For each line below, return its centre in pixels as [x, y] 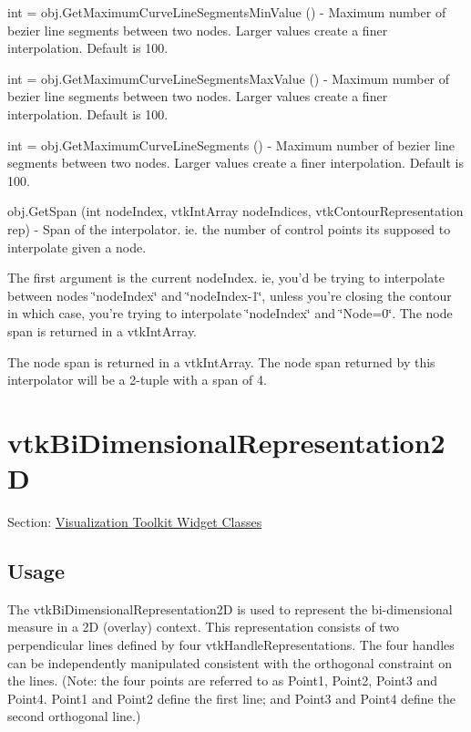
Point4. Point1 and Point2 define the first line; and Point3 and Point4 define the [231, 698]
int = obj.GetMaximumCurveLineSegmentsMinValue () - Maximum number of [227, 12]
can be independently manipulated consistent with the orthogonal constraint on [230, 662]
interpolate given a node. [77, 247]
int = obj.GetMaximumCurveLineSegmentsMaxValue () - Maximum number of [229, 78]
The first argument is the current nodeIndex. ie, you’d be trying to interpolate [226, 278]
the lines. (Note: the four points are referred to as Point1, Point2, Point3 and [222, 680]
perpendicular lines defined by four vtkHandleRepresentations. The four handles [231, 644]
